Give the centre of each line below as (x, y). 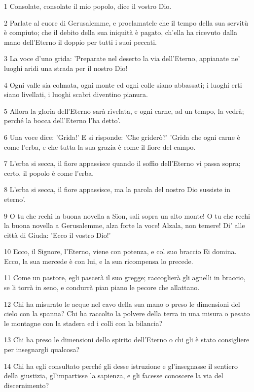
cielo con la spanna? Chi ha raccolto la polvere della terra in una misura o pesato (127, 313)
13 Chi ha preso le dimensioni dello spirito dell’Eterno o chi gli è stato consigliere (127, 340)
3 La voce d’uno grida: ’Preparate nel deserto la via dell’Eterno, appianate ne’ (122, 58)
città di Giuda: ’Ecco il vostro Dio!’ (57, 235)
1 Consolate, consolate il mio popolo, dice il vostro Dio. (88, 6)
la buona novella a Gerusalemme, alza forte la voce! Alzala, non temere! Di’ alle (125, 225)
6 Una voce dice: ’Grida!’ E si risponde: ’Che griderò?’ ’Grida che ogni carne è (122, 137)
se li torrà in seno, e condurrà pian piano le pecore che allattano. (102, 287)
